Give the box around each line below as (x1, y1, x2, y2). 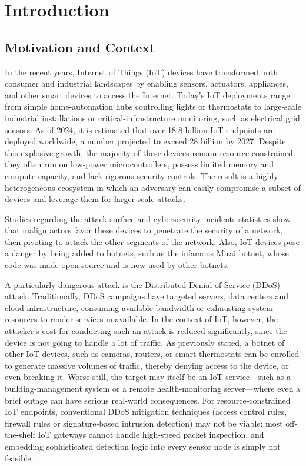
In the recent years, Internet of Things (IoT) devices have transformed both (5, 65, 278, 78)
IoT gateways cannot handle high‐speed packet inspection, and (38, 428, 264, 441)
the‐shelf (5, 428, 35, 441)
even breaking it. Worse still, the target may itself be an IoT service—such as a (5, 371, 291, 383)
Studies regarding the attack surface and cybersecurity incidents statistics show (5, 212, 291, 224)
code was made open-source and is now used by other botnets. (5, 259, 229, 271)
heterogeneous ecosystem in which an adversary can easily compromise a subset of (5, 181, 301, 193)
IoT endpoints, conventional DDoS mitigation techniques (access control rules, (5, 405, 287, 418)
